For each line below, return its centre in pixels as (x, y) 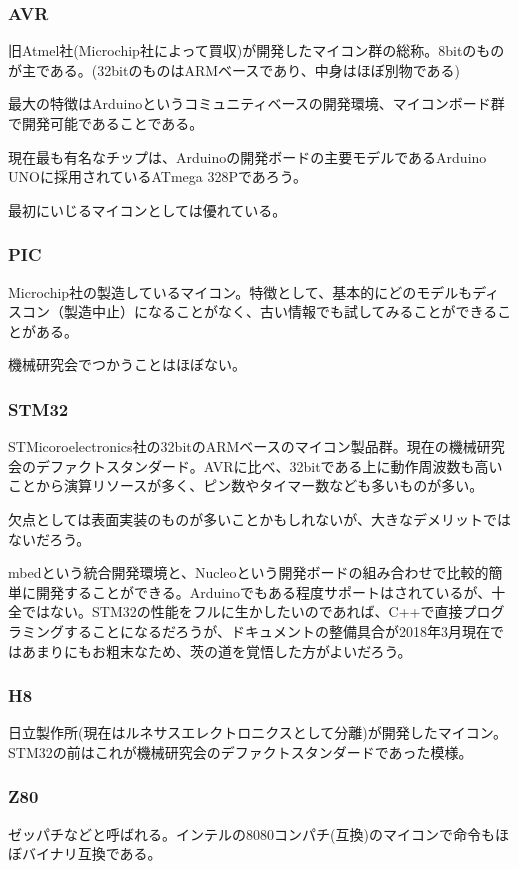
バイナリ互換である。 (91, 853)
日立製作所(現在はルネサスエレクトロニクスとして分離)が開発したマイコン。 (257, 732)
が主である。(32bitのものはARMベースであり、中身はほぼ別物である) (234, 69)
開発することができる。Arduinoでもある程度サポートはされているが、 (263, 591)
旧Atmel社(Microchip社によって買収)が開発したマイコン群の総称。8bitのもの (256, 50)
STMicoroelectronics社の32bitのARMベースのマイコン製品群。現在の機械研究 (256, 446)
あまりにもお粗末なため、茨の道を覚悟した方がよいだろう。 (216, 650)
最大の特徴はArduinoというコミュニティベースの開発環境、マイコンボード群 (256, 103)
